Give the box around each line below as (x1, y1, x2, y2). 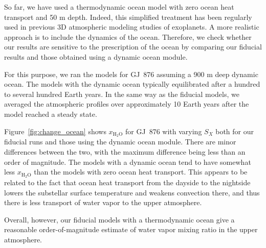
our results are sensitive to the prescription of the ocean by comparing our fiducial (4, 41, 262, 52)
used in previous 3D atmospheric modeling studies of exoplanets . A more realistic (4, 21, 259, 32)
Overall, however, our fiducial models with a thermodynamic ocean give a (4, 214, 235, 225)
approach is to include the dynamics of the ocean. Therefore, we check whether (4, 31, 252, 42)
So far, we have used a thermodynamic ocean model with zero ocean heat (4, 2, 234, 12)
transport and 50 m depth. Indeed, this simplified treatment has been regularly (4, 11, 252, 22)
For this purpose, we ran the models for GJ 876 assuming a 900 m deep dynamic (4, 68, 258, 79)
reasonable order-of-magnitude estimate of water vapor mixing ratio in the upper (4, 224, 258, 235)
